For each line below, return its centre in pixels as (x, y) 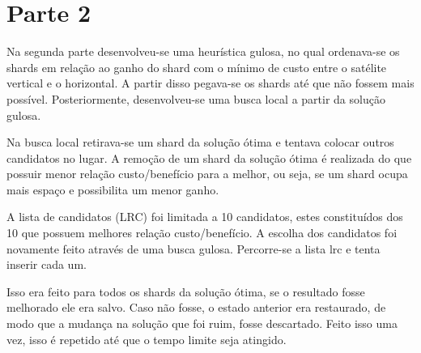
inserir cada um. (47, 264)
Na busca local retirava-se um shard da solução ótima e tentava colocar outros (200, 142)
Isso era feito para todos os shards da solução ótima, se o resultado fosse (186, 291)
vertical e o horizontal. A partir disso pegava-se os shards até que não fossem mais (210, 83)
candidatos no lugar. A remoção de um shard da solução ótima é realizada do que (209, 157)
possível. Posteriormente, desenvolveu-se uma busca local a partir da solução (196, 98)
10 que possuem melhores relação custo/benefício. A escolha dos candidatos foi (202, 233)
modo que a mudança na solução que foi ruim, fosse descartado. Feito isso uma (202, 323)
